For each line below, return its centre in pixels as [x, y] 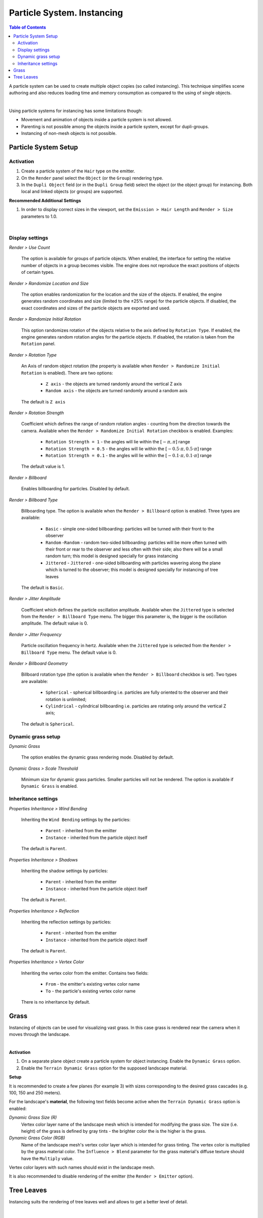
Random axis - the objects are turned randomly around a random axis [116, 391]
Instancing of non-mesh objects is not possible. [69, 133]
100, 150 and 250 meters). [35, 1093]
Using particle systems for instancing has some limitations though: [76, 111]
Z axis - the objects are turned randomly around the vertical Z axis [114, 384]
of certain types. [38, 272]
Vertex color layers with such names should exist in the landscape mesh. [82, 1167]
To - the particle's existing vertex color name [91, 991]
